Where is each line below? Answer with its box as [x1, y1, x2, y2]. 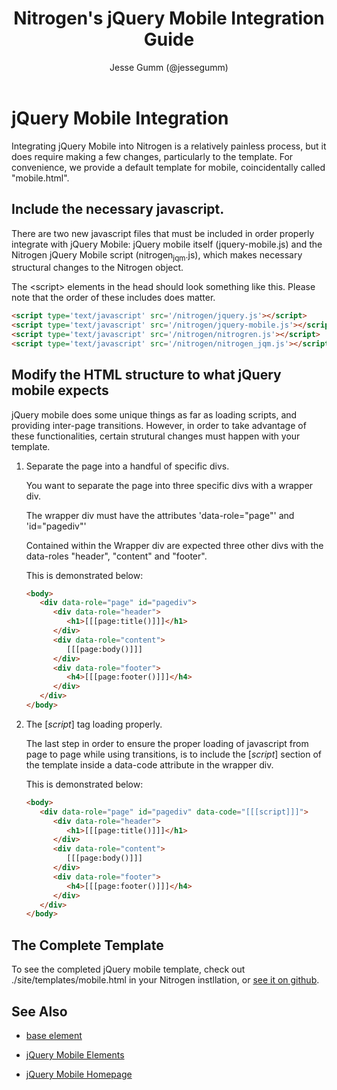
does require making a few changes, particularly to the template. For [11, 150, 294, 162]
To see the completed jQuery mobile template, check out [11, 963, 246, 976]
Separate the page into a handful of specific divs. [25, 460, 230, 472]
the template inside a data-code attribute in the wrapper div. [25, 758, 274, 771]
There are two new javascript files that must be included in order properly [11, 227, 315, 239]
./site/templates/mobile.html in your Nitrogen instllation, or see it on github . [11, 974, 320, 986]
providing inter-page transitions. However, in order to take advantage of [11, 419, 307, 431]
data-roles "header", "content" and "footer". [25, 550, 208, 562]
